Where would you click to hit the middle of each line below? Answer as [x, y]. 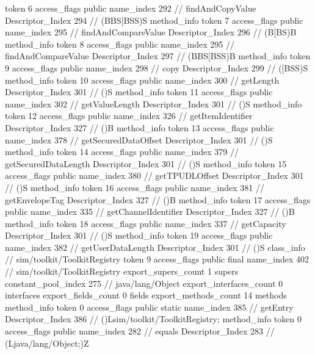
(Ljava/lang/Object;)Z [47, 343]
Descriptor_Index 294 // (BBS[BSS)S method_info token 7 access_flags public [154, 20]
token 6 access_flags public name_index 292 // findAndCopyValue [131, 8]
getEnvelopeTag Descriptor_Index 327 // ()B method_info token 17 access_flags [158, 199]
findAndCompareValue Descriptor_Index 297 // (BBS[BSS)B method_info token [158, 56]
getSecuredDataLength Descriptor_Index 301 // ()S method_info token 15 [146, 163]
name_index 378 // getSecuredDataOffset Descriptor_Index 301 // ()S [139, 139]
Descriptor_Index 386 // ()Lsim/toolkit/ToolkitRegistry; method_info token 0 [153, 319]
